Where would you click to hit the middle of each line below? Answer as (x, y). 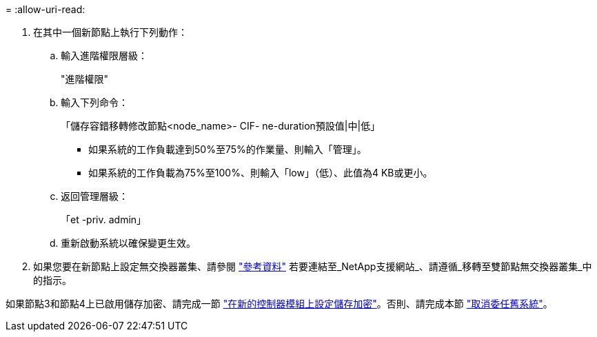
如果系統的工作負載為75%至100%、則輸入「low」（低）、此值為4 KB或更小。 (261, 173)
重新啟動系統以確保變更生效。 (128, 243)
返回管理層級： (94, 196)
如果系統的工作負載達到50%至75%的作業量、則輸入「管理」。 (227, 149)
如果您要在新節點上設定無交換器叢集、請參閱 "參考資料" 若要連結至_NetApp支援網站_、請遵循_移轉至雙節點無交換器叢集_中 (313, 266)
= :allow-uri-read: (45, 9)
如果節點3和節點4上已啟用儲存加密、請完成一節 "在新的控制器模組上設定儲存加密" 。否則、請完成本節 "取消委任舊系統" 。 (279, 304)
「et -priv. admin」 (104, 219)
